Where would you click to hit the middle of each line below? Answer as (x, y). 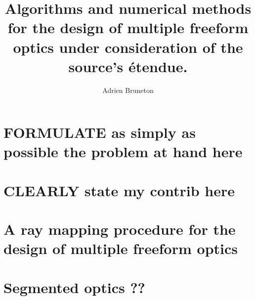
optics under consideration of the (128, 47)
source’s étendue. (128, 66)
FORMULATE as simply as (100, 132)
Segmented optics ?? (74, 287)
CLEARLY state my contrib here (119, 190)
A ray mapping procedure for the (120, 229)
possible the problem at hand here (123, 151)
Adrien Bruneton (128, 90)
